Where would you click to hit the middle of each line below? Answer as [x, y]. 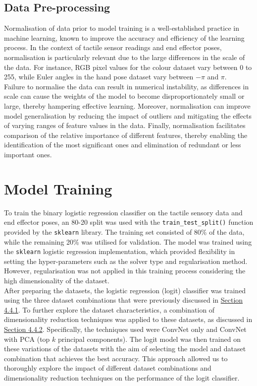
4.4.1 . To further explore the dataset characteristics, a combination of [109, 309]
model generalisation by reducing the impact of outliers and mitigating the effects [128, 115]
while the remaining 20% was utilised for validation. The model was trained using [128, 241]
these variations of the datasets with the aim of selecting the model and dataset [125, 349]
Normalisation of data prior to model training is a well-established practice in [122, 28]
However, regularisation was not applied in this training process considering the [125, 271]
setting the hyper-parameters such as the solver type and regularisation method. [126, 261]
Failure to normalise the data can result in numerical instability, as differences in [127, 86]
